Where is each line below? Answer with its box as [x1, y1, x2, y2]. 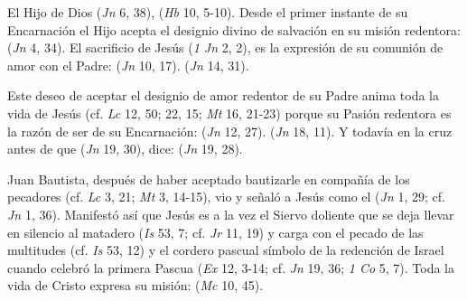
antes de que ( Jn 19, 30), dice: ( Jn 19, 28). [7, 139, 243, 158]
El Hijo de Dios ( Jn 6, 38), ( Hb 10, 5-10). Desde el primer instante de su [7, 3, 408, 21]
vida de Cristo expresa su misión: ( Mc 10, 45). [7, 276, 264, 295]
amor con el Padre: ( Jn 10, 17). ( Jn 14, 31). [7, 55, 249, 74]
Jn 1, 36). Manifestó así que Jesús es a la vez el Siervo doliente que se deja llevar [7, 204, 454, 223]
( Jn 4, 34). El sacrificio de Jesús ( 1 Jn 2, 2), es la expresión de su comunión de [7, 38, 444, 57]
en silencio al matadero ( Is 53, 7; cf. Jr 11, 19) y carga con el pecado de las [7, 222, 424, 241]
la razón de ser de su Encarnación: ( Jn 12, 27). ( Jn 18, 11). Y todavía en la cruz [7, 121, 453, 140]
